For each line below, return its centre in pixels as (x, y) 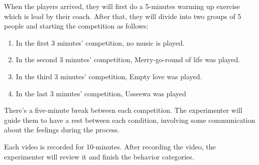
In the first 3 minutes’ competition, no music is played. (100, 42)
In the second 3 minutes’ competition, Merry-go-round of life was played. (128, 59)
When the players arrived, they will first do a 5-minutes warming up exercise (122, 6)
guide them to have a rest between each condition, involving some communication (130, 120)
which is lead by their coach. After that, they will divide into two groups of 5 (123, 16)
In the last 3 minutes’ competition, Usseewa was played (101, 93)
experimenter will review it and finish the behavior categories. (99, 156)
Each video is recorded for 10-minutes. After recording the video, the (110, 146)
